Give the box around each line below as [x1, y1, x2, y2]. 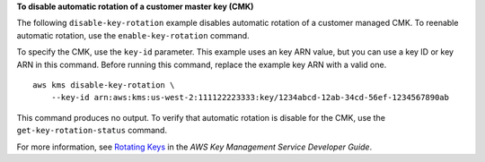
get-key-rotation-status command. [16, 125, 168, 136]
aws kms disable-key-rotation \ [32, 80, 175, 90]
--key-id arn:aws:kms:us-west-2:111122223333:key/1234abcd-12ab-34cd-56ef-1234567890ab [50, 92, 449, 103]
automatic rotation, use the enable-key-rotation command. [16, 30, 251, 40]
